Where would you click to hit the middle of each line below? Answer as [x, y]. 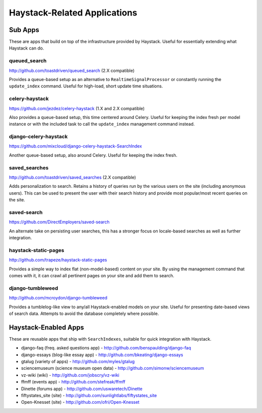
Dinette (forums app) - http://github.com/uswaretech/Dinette [82, 389]
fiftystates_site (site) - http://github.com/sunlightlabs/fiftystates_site [89, 395]
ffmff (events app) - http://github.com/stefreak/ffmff [73, 382]
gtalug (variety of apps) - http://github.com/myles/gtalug [78, 361]
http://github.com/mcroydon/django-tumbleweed [58, 298]
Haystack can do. [26, 48]
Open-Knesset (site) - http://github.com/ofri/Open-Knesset [80, 402]
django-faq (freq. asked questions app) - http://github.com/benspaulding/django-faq [106, 348]
